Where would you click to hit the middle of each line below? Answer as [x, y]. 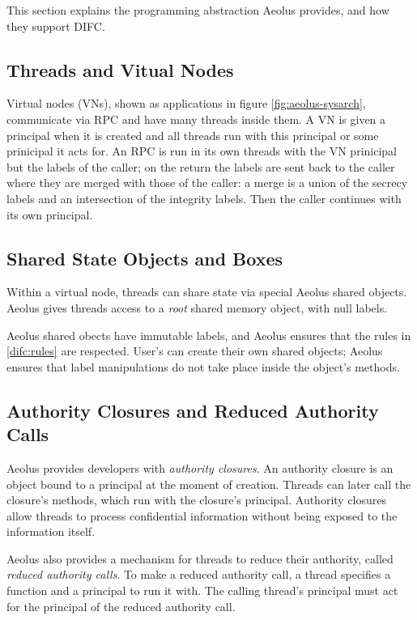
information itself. [51, 531]
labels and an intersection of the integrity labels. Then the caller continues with [204, 198]
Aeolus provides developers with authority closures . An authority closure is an [200, 467]
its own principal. [50, 214]
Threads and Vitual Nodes [120, 69]
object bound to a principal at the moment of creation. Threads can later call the [209, 484]
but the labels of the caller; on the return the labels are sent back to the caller [201, 166]
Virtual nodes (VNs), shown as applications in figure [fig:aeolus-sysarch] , [186, 103]
